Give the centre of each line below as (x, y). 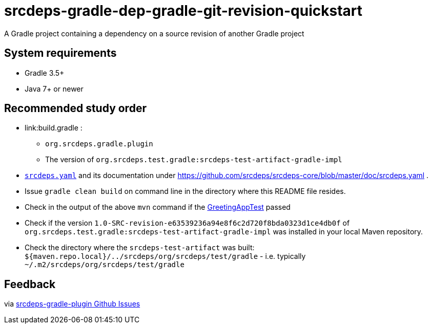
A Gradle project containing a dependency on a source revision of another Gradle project (154, 33)
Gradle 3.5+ (45, 73)
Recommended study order (75, 108)
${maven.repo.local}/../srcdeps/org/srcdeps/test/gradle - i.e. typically (165, 256)
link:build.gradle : (54, 128)
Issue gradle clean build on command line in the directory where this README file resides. (185, 191)
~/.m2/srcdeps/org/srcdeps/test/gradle (105, 265)
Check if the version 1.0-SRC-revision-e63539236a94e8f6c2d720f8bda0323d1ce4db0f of (187, 223)
